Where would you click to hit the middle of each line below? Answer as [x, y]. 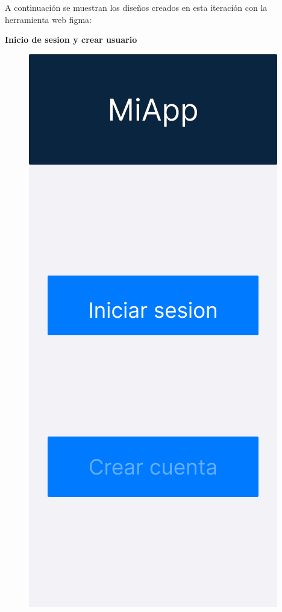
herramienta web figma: [48, 19]
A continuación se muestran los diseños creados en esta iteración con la [136, 7]
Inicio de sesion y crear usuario [71, 39]
